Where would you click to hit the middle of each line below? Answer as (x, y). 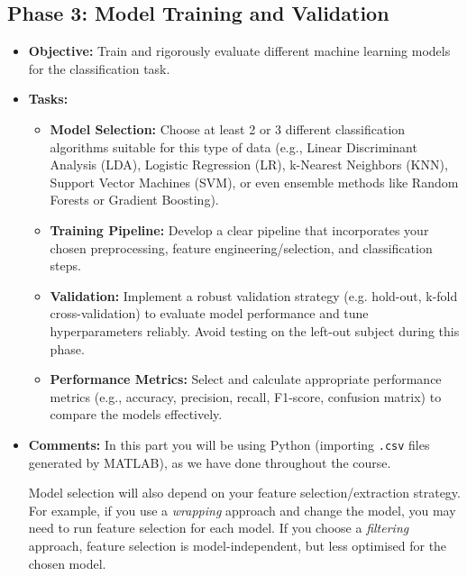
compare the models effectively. (136, 414)
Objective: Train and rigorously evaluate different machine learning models (239, 51)
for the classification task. (99, 68)
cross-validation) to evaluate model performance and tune (209, 313)
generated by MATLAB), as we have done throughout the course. (210, 462)
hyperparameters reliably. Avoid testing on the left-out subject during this (255, 330)
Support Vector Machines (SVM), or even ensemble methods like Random (254, 182)
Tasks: (48, 99)
